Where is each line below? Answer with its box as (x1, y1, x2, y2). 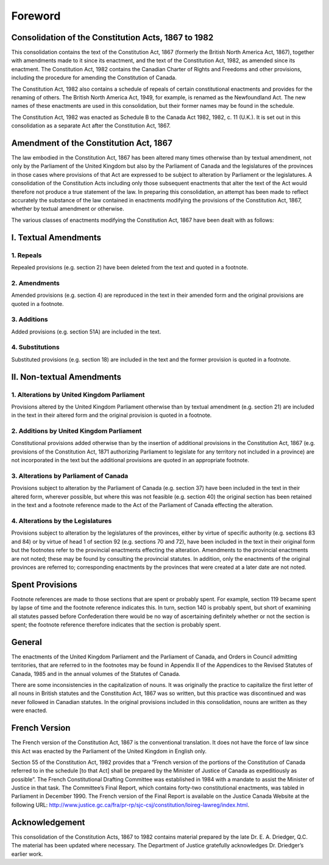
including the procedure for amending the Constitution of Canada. (11, 74, 177, 82)
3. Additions (11, 315, 48, 324)
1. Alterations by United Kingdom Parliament (11, 390, 146, 399)
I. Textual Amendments (11, 232, 102, 243)
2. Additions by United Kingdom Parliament (11, 427, 142, 435)
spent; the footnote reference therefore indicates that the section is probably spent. (11, 621, 221, 628)
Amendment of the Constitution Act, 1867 (11, 138, 173, 148)
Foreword (11, 9, 61, 23)
